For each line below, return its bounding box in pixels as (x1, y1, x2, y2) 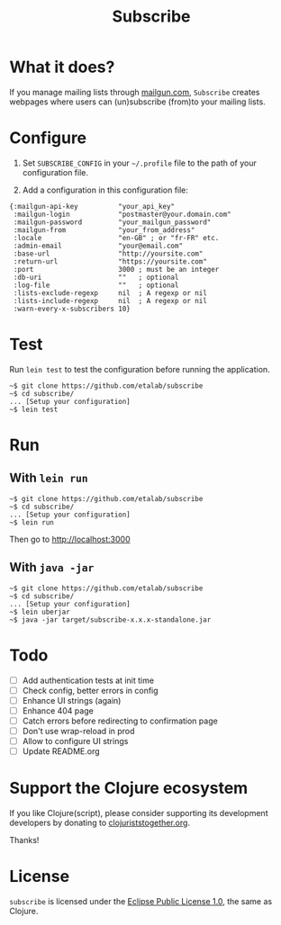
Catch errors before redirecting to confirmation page (22, 715, 218, 726)
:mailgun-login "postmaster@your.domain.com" (13, 210, 231, 219)
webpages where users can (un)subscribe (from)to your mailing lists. (9, 96, 266, 107)
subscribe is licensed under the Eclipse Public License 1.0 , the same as (9, 895, 273, 906)
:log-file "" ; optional (13, 281, 179, 290)
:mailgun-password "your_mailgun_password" (13, 218, 212, 227)
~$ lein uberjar (9, 607, 70, 616)
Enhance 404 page (22, 705, 95, 716)
